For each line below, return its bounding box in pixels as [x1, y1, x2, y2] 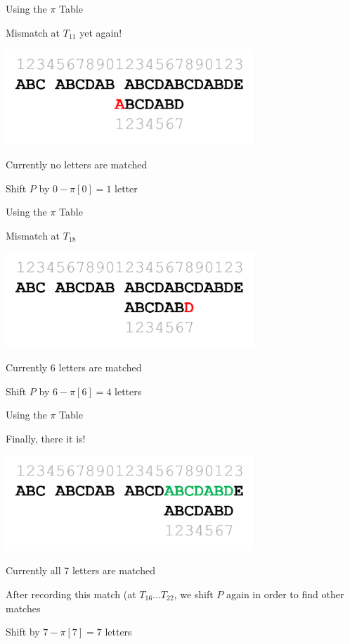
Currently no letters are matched [6, 157, 148, 171]
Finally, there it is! [6, 431, 86, 445]
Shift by [6, 624, 40, 639]
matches [6, 600, 41, 615]
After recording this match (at [6, 586, 136, 601]
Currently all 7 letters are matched [6, 563, 155, 578]
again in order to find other [226, 586, 344, 601]
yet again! [79, 25, 122, 39]
